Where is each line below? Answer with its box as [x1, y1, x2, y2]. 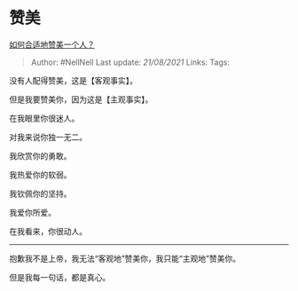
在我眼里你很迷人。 [9, 113, 80, 123]
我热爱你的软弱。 [9, 169, 72, 180]
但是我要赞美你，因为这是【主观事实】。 [9, 94, 153, 105]
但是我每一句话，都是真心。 [9, 271, 111, 282]
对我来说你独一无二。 [9, 131, 87, 142]
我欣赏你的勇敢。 [9, 150, 72, 161]
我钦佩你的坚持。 [9, 188, 72, 199]
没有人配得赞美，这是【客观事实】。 [9, 75, 137, 85]
